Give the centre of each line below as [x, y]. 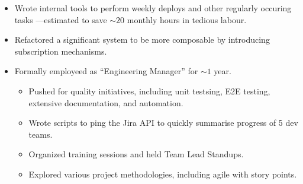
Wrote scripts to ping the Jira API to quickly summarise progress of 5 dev [163, 123]
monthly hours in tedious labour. [187, 19]
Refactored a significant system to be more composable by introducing [142, 39]
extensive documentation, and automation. [106, 102]
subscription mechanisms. [61, 51]
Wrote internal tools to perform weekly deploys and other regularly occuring [153, 8]
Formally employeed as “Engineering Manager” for [106, 71]
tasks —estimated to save [61, 19]
